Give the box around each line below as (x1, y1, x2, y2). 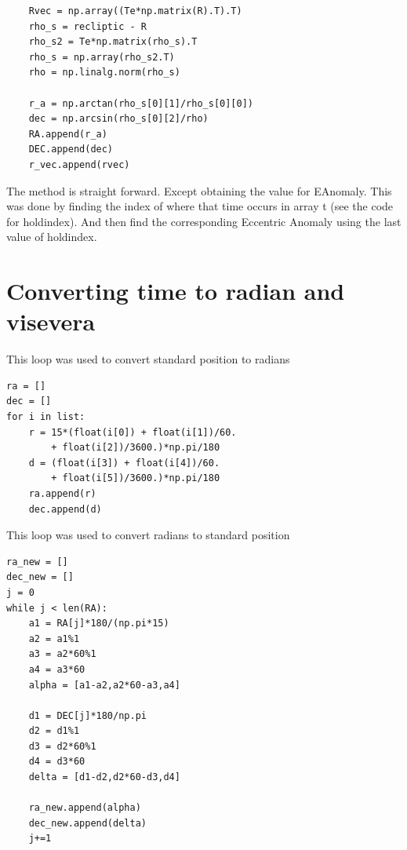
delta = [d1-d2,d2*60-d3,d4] (28, 772, 180, 783)
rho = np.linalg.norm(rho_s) (28, 67, 180, 78)
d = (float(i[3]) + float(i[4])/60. (28, 457, 220, 469)
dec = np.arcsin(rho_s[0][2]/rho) (28, 113, 209, 125)
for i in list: (6, 411, 85, 422)
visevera (6, 305, 96, 337)
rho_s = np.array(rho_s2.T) (28, 51, 175, 63)
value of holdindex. (6, 228, 97, 245)
